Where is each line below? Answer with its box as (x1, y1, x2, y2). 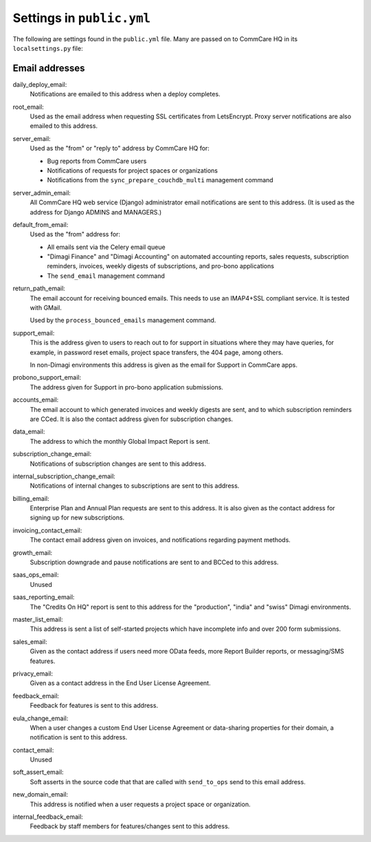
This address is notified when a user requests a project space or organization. (30, 800, 251, 808)
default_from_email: (12, 220, 69, 228)
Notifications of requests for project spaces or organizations (47, 166, 218, 175)
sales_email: (12, 637, 47, 646)
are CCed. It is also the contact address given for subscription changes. (30, 415, 234, 423)
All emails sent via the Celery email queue (47, 243, 166, 251)
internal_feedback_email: (12, 812, 84, 821)
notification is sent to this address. (30, 733, 128, 742)
